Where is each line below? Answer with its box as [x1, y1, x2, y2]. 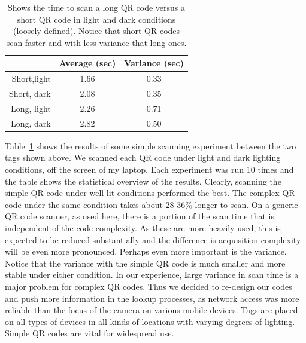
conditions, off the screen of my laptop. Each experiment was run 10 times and [5, 163, 294, 176]
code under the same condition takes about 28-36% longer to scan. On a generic [5, 198, 298, 210]
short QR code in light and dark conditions [17, 13, 176, 25]
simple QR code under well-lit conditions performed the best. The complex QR [5, 186, 295, 199]
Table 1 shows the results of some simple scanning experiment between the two [5, 139, 296, 152]
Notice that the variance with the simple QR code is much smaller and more [5, 256, 286, 269]
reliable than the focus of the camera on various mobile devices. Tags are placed [5, 304, 298, 316]
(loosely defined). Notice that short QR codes [13, 24, 180, 37]
